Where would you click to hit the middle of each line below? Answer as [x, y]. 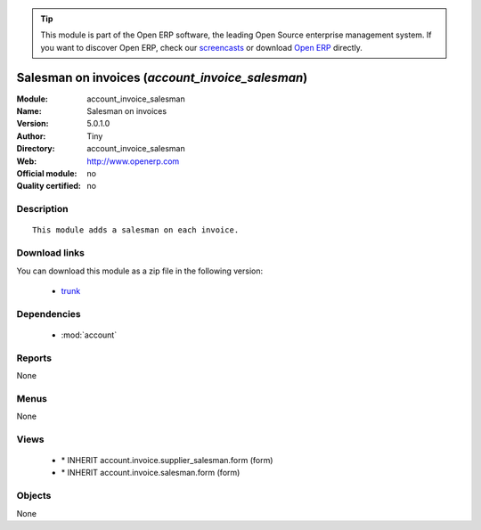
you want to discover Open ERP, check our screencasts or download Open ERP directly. [201, 47]
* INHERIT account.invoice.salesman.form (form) [151, 473]
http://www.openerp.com [133, 161]
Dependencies [49, 314]
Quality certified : [49, 186]
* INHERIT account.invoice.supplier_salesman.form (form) [167, 461]
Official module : [47, 174]
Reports [34, 358]
